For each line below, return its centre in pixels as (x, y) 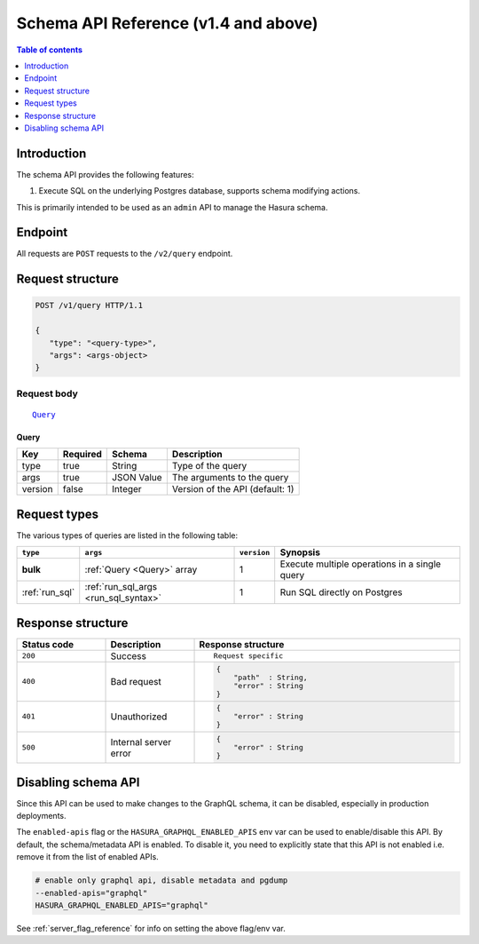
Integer (127, 489)
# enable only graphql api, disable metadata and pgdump (161, 881)
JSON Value (137, 478)
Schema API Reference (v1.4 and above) (167, 23)
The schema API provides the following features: (105, 174)
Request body (47, 393)
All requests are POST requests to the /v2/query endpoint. (125, 254)
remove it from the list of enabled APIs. (87, 857)
